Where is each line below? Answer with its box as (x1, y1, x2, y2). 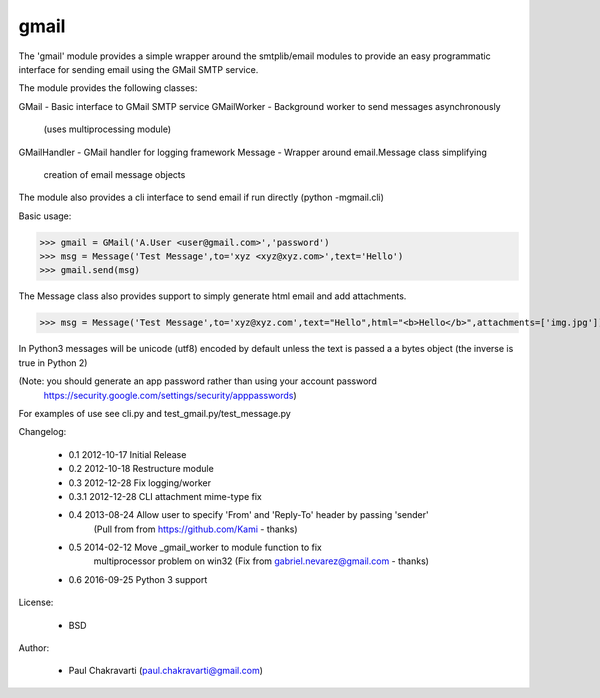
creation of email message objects (43, 168, 186, 180)
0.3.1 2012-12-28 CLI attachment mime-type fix (68, 490, 262, 502)
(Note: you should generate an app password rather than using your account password (18, 375, 377, 387)
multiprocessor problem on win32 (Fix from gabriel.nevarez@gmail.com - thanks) (93, 555, 430, 567)
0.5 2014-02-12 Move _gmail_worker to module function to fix (68, 541, 322, 554)
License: (18, 596, 54, 609)
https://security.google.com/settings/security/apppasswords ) (43, 389, 297, 401)
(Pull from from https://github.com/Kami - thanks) (93, 523, 299, 535)
